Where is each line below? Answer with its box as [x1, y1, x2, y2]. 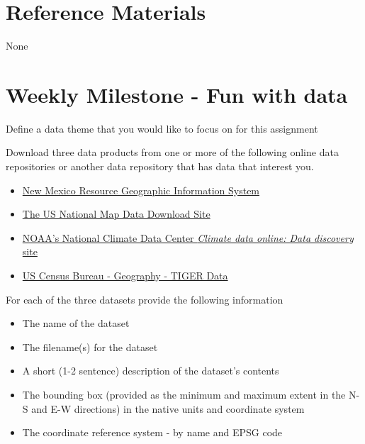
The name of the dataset [22, 316, 130, 331]
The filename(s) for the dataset [22, 339, 158, 354]
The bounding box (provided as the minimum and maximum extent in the [22, 387, 346, 401]
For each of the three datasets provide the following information [6, 292, 283, 306]
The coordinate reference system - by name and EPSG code [22, 425, 283, 440]
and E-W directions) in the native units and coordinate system [31, 401, 305, 416]
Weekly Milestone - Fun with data [6, 79, 348, 109]
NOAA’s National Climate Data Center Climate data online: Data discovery [22, 230, 354, 245]
